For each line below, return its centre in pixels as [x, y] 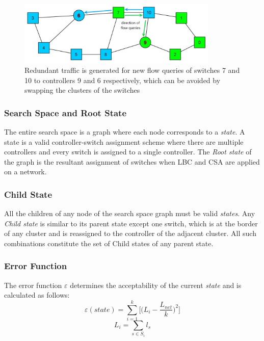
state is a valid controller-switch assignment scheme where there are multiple [124, 141]
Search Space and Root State [65, 112]
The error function [33, 285]
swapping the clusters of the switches [82, 90]
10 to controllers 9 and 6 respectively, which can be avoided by [123, 80]
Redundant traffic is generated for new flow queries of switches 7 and [132, 70]
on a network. [25, 172]
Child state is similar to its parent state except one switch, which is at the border [131, 223]
